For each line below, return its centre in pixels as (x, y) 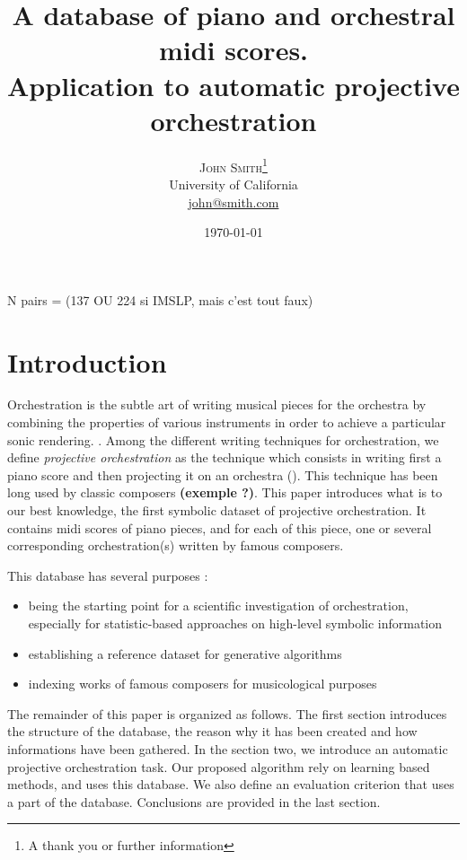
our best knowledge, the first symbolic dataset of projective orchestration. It (217, 510)
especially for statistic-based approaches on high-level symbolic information (235, 623)
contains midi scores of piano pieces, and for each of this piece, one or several (220, 527)
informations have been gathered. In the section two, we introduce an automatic (228, 748)
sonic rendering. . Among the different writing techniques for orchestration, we (223, 439)
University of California (233, 184)
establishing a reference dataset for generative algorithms (185, 653)
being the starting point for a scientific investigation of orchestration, (218, 606)
